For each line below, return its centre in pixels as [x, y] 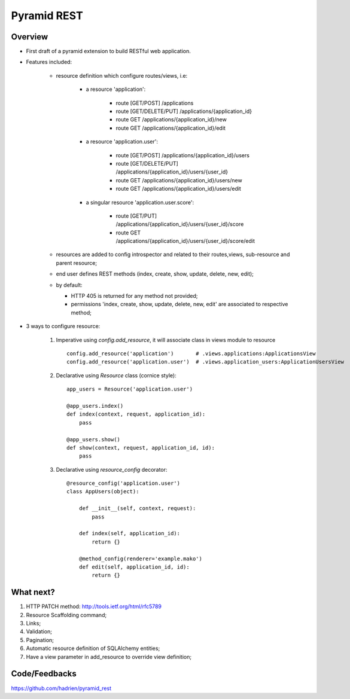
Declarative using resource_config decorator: [112, 469]
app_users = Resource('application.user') [130, 389]
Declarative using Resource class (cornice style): [116, 375]
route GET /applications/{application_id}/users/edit [179, 189]
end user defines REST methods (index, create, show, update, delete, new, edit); [155, 274]
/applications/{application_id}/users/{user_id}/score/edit [185, 241]
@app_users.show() [94, 439]
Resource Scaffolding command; [66, 615]
